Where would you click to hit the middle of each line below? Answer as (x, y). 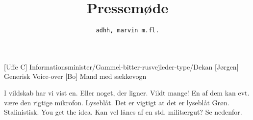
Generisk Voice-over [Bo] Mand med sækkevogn (75, 76)
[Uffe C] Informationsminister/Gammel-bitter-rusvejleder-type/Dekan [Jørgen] (121, 66)
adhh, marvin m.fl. (127, 31)
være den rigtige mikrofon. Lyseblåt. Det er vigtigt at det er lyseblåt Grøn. (117, 102)
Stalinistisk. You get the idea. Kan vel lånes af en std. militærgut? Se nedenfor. (123, 112)
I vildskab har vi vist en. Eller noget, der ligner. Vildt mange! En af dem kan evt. (127, 92)
